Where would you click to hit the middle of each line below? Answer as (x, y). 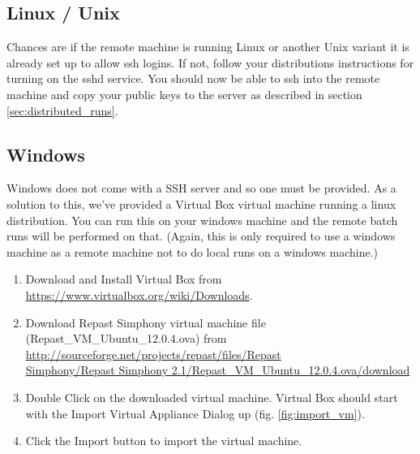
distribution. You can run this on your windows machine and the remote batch (202, 220)
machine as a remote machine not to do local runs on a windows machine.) (192, 251)
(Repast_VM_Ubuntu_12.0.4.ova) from (126, 338)
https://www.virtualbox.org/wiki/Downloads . (139, 294)
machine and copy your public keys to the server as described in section (184, 94)
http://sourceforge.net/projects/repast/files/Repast (153, 354)
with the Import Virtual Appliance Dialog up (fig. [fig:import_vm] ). (195, 413)
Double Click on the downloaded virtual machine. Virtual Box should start (212, 397)
